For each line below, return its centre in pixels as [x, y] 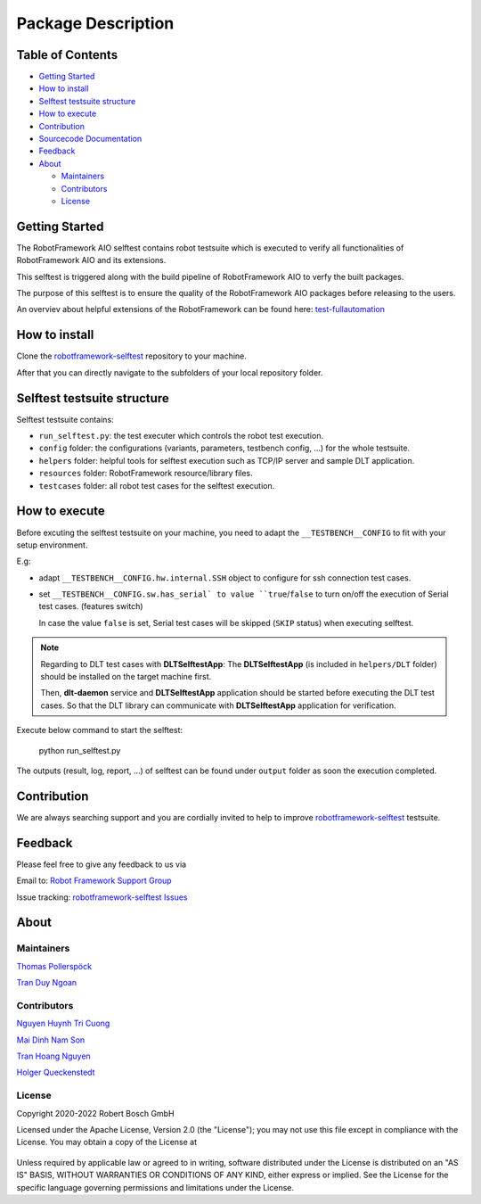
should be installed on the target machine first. [126, 677]
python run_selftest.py [80, 750]
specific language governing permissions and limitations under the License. [155, 1187]
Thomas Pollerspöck [54, 966]
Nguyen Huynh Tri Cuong [63, 1023]
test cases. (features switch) [91, 606]
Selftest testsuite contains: [65, 419]
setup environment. [52, 545]
